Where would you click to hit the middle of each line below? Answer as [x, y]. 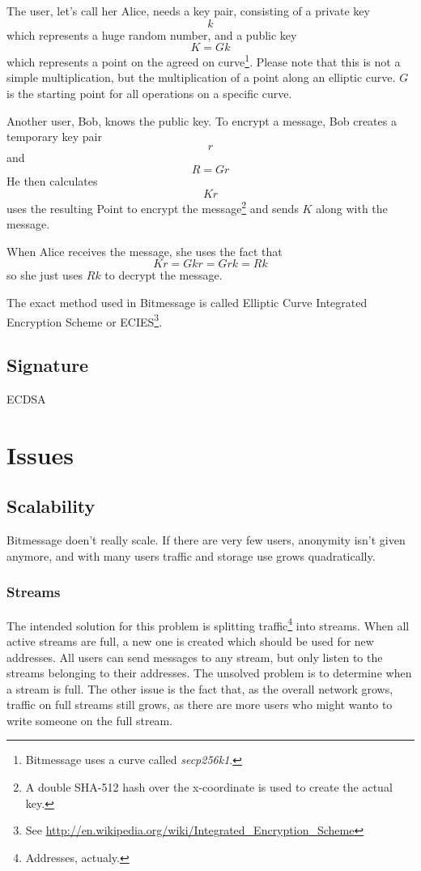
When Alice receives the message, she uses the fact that [145, 251]
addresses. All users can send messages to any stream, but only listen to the [195, 657]
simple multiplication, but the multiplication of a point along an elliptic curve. [201, 77]
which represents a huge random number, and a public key [152, 34]
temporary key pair [54, 137]
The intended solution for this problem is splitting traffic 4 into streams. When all [208, 624]
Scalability [51, 506]
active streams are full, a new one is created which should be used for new [190, 640]
